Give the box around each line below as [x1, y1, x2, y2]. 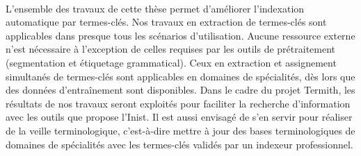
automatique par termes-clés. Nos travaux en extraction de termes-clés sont [6, 15, 327, 29]
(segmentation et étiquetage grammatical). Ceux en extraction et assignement [6, 55, 337, 69]
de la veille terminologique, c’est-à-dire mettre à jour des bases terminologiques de [6, 123, 355, 137]
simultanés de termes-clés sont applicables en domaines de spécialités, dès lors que [6, 69, 355, 83]
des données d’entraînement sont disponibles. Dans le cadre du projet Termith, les [6, 83, 355, 97]
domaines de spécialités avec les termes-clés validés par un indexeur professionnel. [6, 137, 353, 151]
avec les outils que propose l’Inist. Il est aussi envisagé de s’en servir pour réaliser [6, 110, 353, 124]
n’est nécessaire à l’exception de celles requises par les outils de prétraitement [6, 42, 336, 56]
